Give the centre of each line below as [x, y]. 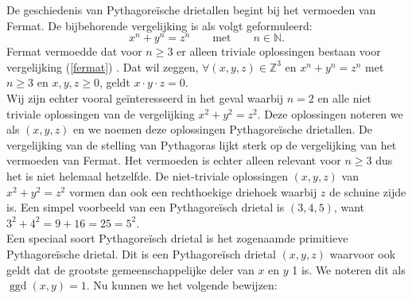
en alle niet [345, 98]
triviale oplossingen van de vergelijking [101, 113]
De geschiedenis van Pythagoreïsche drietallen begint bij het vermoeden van [191, 10]
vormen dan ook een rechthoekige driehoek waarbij [193, 191]
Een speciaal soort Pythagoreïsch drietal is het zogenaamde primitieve [177, 238]
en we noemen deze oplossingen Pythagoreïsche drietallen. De [223, 129]
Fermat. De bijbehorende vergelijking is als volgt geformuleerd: [159, 25]
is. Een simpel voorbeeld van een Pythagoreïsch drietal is [146, 207]
